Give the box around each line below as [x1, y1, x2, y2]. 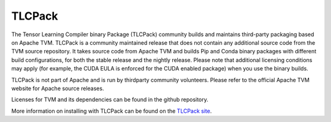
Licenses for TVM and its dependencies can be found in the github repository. [11, 96, 208, 104]
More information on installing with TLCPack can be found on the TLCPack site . [11, 107, 212, 115]
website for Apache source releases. [11, 85, 104, 92]
